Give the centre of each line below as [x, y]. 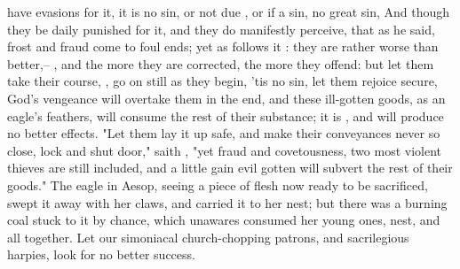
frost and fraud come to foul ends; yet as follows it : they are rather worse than [223, 46]
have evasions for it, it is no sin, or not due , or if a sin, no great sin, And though [229, 12]
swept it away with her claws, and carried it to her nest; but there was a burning [227, 202]
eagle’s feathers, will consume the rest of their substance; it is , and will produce [226, 115]
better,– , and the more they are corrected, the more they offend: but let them [221, 63]
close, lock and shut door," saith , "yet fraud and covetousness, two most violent [225, 150]
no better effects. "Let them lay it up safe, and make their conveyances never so [224, 133]
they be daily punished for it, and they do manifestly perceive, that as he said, [221, 29]
